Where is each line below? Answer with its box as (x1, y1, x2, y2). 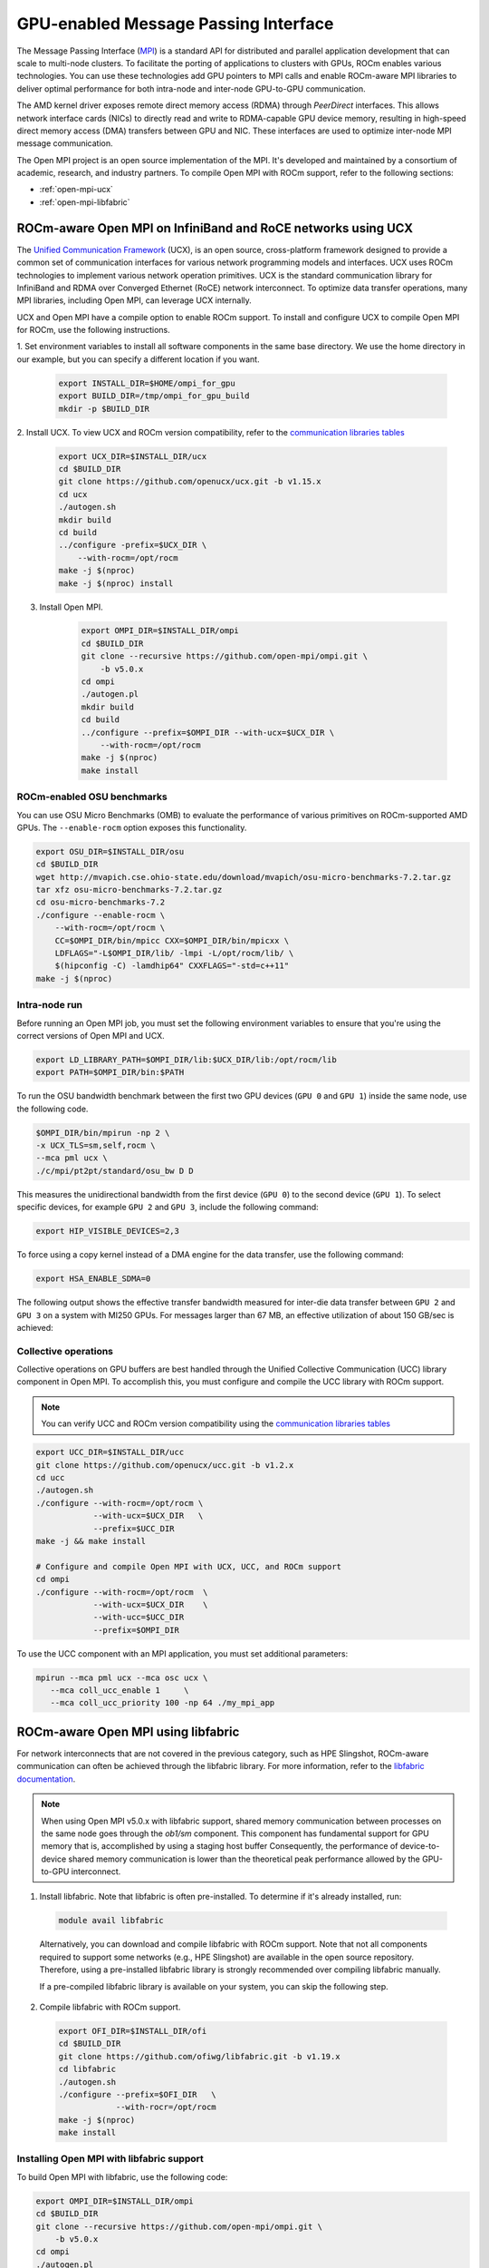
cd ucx (58, 489, 88, 499)
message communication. (16, 138, 113, 149)
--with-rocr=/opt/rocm (115, 2102, 216, 2113)
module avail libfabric (58, 1915, 165, 1926)
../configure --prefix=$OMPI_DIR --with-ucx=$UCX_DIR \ (81, 727, 335, 738)
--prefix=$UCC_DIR (92, 1523, 176, 1533)
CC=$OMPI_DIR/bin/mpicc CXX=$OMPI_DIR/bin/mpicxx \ (54, 935, 290, 945)
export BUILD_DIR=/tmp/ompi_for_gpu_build (58, 391, 250, 401)
